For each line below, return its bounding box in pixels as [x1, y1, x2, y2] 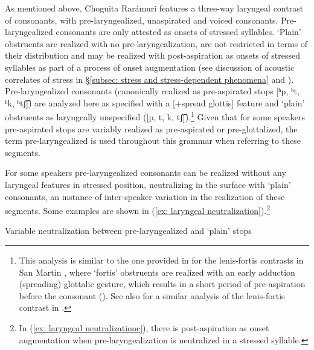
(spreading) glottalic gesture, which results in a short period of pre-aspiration [19, 277, 306, 290]
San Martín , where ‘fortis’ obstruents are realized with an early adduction [19, 265, 295, 278]
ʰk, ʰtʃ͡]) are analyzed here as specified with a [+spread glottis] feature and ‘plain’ [5, 96, 305, 109]
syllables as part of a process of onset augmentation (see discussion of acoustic [5, 60, 295, 73]
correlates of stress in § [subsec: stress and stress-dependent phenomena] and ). [5, 73, 294, 85]
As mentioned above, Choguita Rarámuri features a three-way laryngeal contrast [5, 2, 304, 14]
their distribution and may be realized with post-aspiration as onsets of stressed [5, 49, 300, 62]
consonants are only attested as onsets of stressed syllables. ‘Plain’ [56, 25, 301, 38]
